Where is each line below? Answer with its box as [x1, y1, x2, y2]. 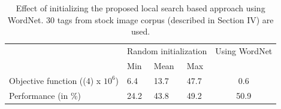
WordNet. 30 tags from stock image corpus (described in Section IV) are [7, 13, 274, 26]
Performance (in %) [9, 89, 81, 101]
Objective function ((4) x [9, 74, 101, 86]
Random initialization [127, 45, 207, 57]
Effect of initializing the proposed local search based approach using [16, 2, 265, 14]
